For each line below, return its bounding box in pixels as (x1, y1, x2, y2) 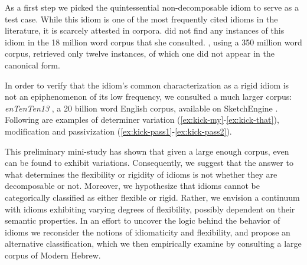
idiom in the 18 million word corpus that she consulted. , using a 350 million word (5, 35, 302, 48)
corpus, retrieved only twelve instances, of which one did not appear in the (5, 47, 275, 60)
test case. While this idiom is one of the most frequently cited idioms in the (5, 12, 278, 25)
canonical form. (5, 58, 60, 71)
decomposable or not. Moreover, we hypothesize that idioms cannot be (5, 179, 260, 192)
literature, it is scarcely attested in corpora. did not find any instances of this (5, 24, 285, 37)
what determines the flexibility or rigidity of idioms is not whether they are (5, 168, 277, 180)
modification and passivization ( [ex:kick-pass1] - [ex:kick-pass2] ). (5, 125, 232, 137)
